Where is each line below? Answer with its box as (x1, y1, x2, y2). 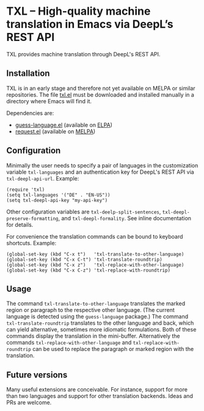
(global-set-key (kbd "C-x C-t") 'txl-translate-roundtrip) (6, 256, 163, 262)
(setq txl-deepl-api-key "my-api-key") (6, 197, 108, 203)
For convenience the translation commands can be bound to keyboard (6, 232, 183, 240)
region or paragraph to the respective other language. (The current (6, 306, 175, 314)
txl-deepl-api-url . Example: (6, 174, 79, 182)
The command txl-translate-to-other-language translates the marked (6, 300, 186, 307)
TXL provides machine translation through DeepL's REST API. (6, 50, 161, 57)
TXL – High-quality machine (6, 4, 151, 18)
